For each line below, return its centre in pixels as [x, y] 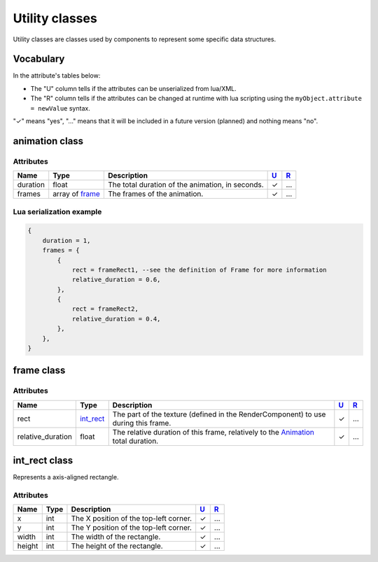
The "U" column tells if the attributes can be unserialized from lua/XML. [134, 88]
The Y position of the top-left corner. [132, 528]
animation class [48, 141]
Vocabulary [39, 59]
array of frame [77, 194]
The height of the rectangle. [117, 546]
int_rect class [43, 461]
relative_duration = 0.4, [116, 319]
